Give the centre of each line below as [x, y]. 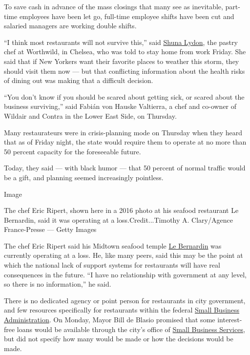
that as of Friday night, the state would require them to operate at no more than [125, 142]
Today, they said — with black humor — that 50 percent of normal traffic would [125, 168]
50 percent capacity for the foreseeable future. [73, 151]
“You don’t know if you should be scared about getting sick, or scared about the [124, 96]
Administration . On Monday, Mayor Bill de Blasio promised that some [110, 320]
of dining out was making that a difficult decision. [79, 80]
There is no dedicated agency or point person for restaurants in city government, [125, 300]
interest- [230, 320]
